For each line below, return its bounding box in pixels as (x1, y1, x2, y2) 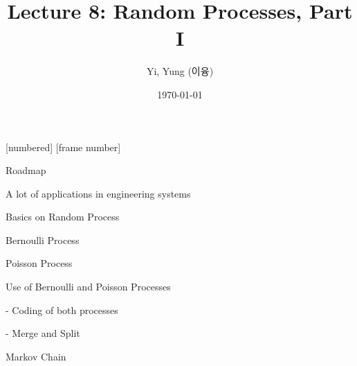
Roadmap (6, 163, 46, 177)
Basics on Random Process (6, 209, 120, 224)
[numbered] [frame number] (6, 139, 121, 154)
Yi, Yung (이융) (146, 64, 214, 78)
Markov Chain (6, 349, 66, 363)
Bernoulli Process (6, 232, 80, 247)
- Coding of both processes (6, 302, 118, 317)
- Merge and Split (6, 326, 80, 340)
